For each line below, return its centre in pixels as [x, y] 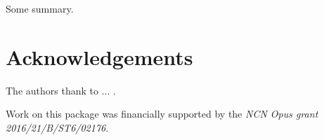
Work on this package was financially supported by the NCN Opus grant [162, 114]
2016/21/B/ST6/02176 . [57, 127]
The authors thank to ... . [61, 90]
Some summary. [40, 8]
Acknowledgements [99, 56]
